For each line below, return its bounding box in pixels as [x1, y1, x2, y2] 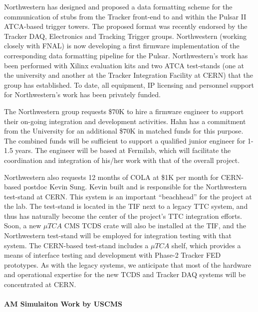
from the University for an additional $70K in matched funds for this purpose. [4, 126, 244, 136]
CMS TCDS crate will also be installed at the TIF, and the [64, 220, 246, 231]
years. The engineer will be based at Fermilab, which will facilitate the [15, 145, 231, 156]
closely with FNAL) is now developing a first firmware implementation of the [4, 40, 240, 51]
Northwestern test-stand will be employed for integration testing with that [4, 230, 232, 241]
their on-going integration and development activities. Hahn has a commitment [4, 116, 246, 126]
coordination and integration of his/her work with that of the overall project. [4, 155, 240, 165]
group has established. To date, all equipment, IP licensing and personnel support [4, 79, 254, 90]
